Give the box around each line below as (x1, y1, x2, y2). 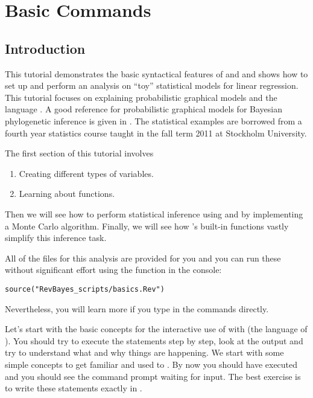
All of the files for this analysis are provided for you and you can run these (5, 251, 281, 264)
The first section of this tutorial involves (5, 147, 154, 159)
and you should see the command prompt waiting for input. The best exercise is (5, 370, 301, 382)
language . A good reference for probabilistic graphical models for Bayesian (5, 103, 282, 115)
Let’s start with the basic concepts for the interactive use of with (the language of (5, 323, 308, 335)
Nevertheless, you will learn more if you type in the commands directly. (5, 302, 269, 315)
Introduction (5, 39, 86, 57)
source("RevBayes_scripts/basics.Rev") (5, 284, 165, 294)
